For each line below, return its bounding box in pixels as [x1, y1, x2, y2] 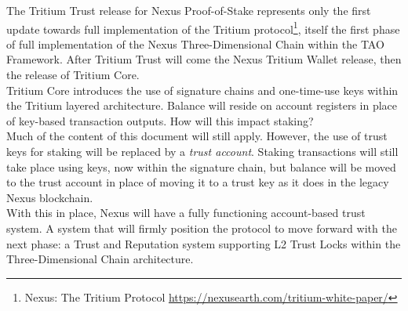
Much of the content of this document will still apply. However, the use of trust [6, 128, 388, 144]
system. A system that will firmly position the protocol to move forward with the [6, 219, 397, 236]
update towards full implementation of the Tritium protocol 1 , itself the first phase [6, 18, 400, 37]
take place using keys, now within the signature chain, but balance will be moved [6, 158, 396, 175]
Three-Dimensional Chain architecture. [6, 251, 194, 267]
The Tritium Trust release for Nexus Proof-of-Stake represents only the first [6, 2, 371, 18]
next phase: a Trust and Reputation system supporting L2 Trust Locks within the [6, 235, 401, 251]
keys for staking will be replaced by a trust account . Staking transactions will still [6, 143, 399, 159]
